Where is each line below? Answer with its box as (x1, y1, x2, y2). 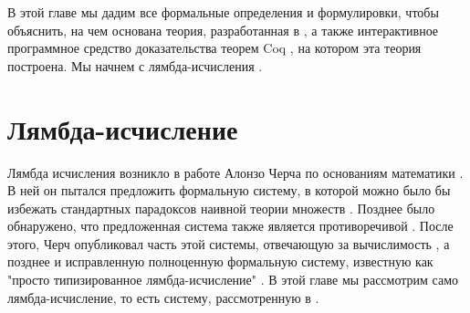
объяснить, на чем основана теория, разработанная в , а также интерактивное (7, 20, 439, 39)
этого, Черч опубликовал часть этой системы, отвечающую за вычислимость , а (7, 234, 450, 253)
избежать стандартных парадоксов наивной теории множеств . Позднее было (7, 198, 435, 217)
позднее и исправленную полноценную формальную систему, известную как (7, 252, 433, 271)
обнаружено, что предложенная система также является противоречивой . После (7, 216, 454, 235)
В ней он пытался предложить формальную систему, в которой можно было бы (7, 181, 451, 200)
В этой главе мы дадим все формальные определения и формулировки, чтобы (7, 3, 439, 21)
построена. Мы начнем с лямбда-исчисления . (7, 56, 263, 75)
